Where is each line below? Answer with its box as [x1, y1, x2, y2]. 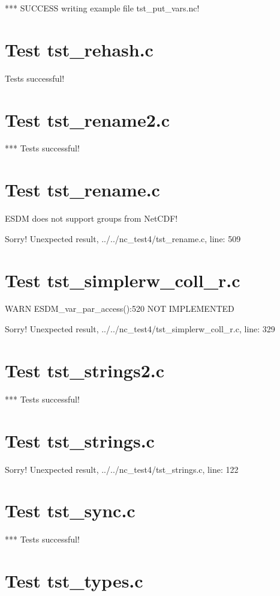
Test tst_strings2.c [5, 357, 164, 382]
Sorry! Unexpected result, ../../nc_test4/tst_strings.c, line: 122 [5, 463, 239, 475]
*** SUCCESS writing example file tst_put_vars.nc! [5, 2, 200, 14]
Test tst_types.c [5, 568, 143, 592]
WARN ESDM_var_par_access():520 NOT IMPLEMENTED [5, 302, 234, 315]
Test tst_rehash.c [5, 37, 153, 61]
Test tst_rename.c [5, 177, 160, 202]
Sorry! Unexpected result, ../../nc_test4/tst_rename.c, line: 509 [5, 232, 241, 245]
